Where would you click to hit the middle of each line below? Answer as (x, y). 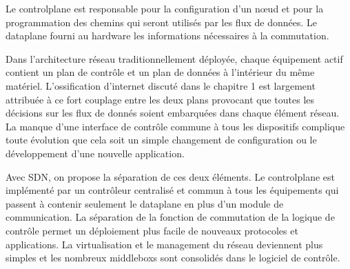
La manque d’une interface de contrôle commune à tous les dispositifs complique (175, 126)
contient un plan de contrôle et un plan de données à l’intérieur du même (160, 72)
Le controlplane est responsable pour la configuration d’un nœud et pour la (165, 8)
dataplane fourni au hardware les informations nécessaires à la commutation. (167, 36)
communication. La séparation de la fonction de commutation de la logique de (170, 217)
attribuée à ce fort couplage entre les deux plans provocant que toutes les (160, 99)
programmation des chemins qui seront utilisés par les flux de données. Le (161, 22)
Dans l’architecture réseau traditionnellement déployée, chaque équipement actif (174, 58)
